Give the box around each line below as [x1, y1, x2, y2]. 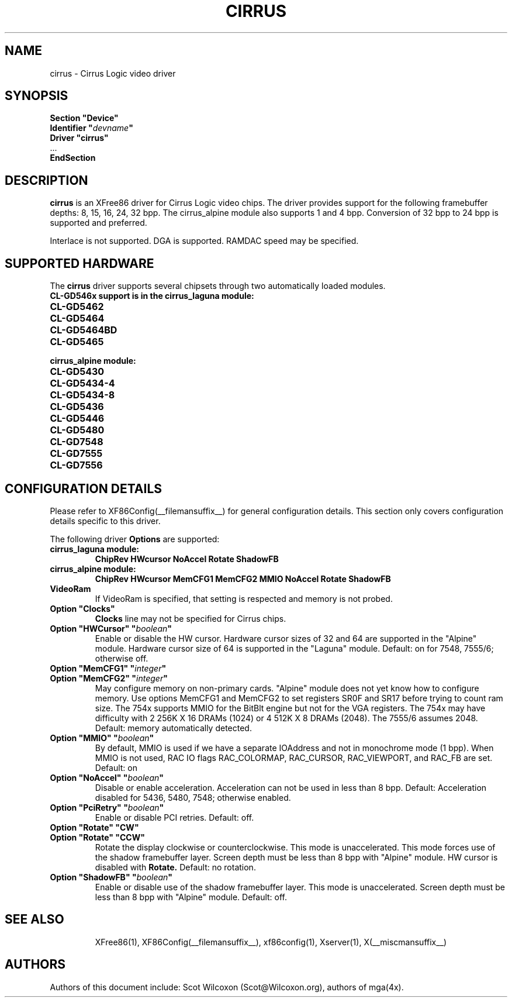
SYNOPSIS [5, 88, 68, 104]
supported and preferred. [50, 218, 147, 228]
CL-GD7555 [50, 447, 103, 460]
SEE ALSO [5, 912, 64, 927]
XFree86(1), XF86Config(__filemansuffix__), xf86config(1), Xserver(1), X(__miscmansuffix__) [95, 936, 447, 947]
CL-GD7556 [50, 459, 103, 471]
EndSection [50, 153, 96, 163]
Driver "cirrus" [50, 133, 109, 143]
